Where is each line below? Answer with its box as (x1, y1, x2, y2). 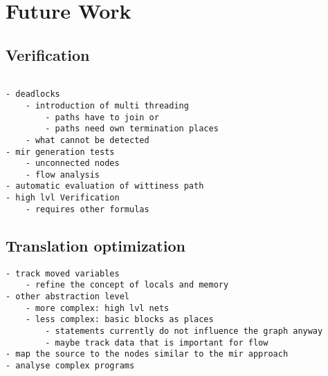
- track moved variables (6, 268, 120, 279)
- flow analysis (25, 169, 100, 180)
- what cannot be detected (25, 135, 149, 145)
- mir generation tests (6, 147, 115, 157)
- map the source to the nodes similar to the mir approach (6, 349, 289, 359)
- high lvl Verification (6, 193, 120, 203)
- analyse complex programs (6, 360, 135, 370)
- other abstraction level (6, 291, 129, 301)
